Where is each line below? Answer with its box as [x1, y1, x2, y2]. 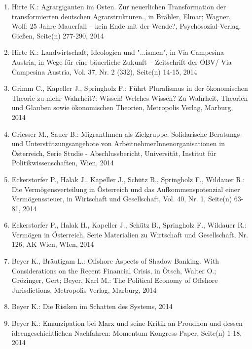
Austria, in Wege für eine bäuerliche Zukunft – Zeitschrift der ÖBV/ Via [11, 56, 232, 67]
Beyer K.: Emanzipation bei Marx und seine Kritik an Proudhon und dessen [11, 318, 243, 328]
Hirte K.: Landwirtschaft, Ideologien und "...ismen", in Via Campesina [11, 47, 224, 57]
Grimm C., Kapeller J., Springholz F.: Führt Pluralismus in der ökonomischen [11, 83, 248, 93]
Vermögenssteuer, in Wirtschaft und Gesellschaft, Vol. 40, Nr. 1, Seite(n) [11, 194, 232, 204]
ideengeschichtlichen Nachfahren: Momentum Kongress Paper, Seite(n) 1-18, [11, 327, 242, 338]
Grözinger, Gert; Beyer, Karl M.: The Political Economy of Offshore [11, 275, 218, 285]
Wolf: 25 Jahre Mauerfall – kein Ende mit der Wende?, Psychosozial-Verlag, [11, 21, 241, 31]
